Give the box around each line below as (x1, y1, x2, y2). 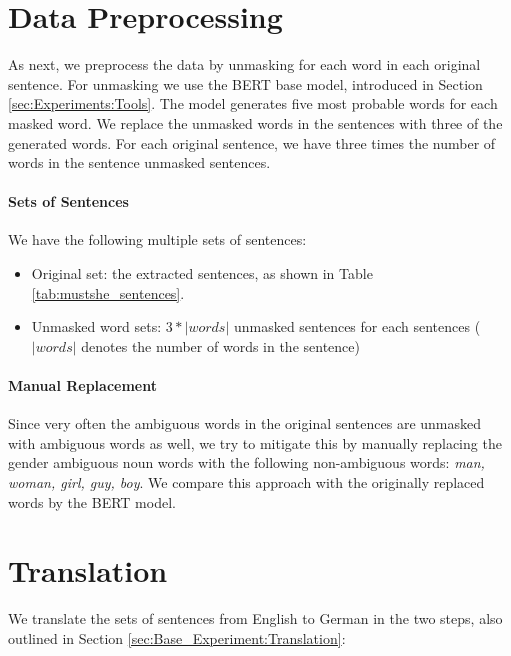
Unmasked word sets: (31, 316, 162, 337)
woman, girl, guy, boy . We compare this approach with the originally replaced (8, 472, 485, 493)
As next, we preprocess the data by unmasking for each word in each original (8, 54, 481, 75)
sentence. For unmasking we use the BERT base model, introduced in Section (8, 73, 483, 94)
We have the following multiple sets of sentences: (8, 229, 307, 250)
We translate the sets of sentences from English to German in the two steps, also (8, 608, 503, 629)
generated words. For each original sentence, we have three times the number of (8, 132, 496, 153)
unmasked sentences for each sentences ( (233, 316, 481, 337)
